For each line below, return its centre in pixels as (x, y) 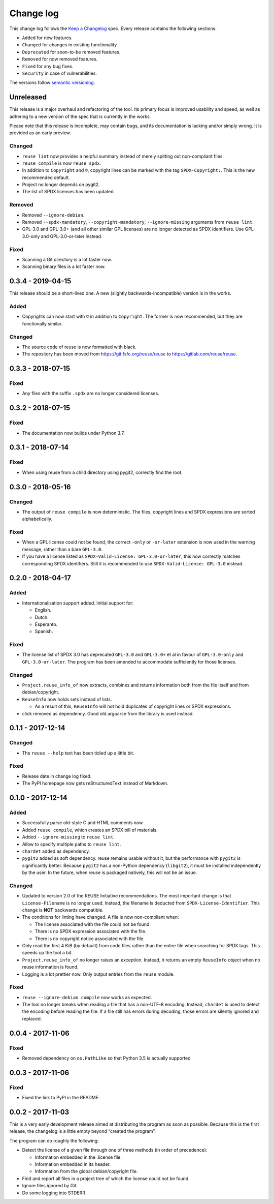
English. (43, 610)
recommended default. (46, 177)
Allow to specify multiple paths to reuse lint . (72, 844)
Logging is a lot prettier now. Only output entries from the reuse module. (98, 974)
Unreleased (28, 97)
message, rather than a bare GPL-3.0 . (62, 549)
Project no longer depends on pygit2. (61, 185)
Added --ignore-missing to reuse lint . (68, 837)
